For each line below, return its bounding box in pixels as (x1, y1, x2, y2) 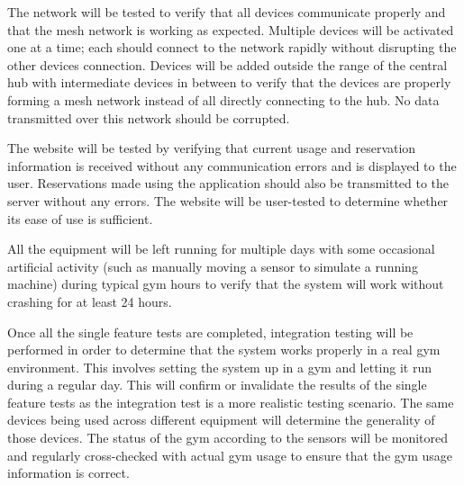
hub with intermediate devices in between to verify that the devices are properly (7, 73, 451, 92)
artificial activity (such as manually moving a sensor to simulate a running (7, 256, 418, 275)
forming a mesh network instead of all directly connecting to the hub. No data (7, 90, 440, 109)
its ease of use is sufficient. (7, 209, 153, 228)
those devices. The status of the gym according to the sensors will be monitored (7, 428, 449, 447)
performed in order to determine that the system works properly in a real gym (7, 340, 441, 359)
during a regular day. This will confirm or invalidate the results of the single (7, 375, 427, 394)
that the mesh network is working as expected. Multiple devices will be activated (7, 20, 454, 39)
